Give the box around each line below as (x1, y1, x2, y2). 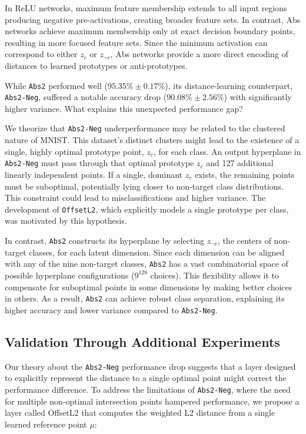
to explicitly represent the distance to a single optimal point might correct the (5, 372, 287, 384)
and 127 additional (206, 157, 274, 169)
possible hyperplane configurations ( (5, 269, 135, 281)
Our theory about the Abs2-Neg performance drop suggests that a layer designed (5, 360, 296, 372)
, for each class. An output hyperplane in (153, 145, 301, 157)
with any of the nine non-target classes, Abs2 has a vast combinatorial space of (5, 257, 288, 270)
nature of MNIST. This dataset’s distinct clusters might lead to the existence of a (5, 134, 300, 146)
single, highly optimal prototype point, (5, 145, 144, 157)
